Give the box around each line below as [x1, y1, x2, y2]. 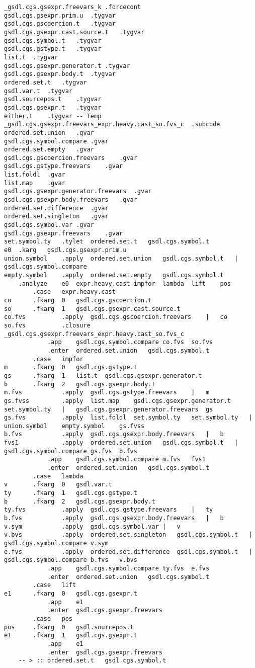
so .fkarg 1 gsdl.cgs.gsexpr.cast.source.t [4, 305, 181, 312]
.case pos [33, 615, 73, 622]
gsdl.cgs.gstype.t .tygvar [4, 45, 102, 53]
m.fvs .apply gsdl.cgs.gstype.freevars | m [4, 389, 210, 396]
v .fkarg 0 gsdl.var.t [4, 481, 112, 488]
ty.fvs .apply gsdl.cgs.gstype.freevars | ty [4, 506, 213, 514]
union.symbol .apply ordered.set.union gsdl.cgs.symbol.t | [4, 255, 238, 262]
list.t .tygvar [4, 53, 58, 61]
